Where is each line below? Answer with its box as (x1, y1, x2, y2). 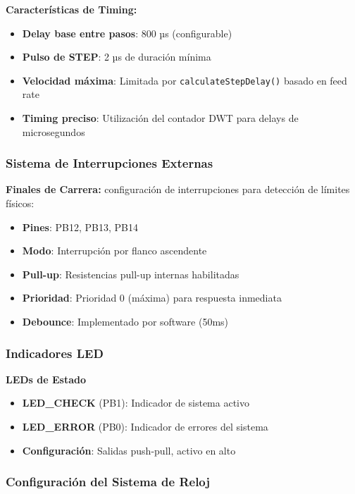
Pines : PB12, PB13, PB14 (22, 219, 138, 234)
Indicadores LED (6, 344, 104, 362)
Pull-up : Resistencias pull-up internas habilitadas (22, 266, 239, 281)
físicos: (6, 196, 35, 211)
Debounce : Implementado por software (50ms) (22, 314, 229, 328)
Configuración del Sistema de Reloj (6, 473, 211, 490)
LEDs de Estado (6, 371, 87, 386)
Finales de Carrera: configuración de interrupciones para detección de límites (6, 182, 350, 197)
